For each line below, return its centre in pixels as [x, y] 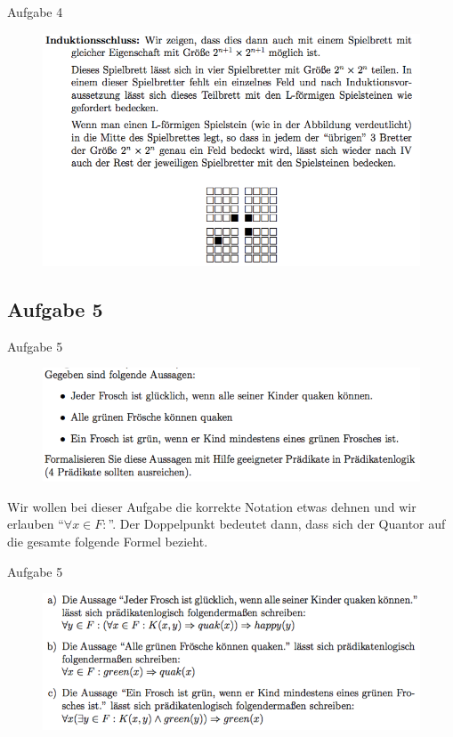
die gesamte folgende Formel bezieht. [108, 541]
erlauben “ [36, 524]
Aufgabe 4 [35, 12]
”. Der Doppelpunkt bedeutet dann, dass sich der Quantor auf [277, 524]
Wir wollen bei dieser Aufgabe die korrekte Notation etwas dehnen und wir [212, 506]
